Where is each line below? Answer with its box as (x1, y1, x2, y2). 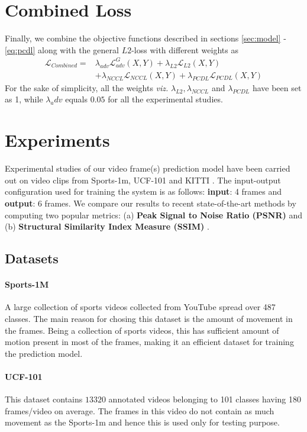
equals (65, 93, 88, 105)
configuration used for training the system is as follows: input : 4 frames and (5, 185, 282, 198)
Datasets (5, 249, 59, 267)
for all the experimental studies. (108, 93, 223, 105)
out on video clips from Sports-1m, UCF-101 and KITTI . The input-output (5, 173, 281, 186)
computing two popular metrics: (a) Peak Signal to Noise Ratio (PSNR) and (5, 208, 302, 221)
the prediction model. (5, 347, 83, 359)
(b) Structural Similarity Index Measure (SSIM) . (5, 220, 209, 233)
